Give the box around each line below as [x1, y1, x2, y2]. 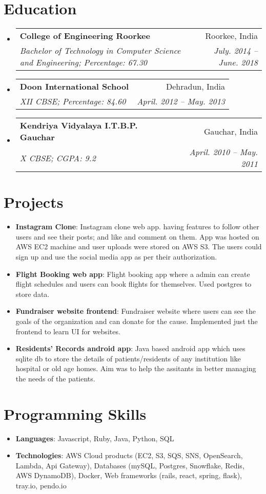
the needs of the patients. [15, 373, 95, 383]
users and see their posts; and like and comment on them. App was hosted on [15, 231, 259, 242]
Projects [4, 191, 64, 212]
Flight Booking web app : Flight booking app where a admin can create [15, 268, 250, 279]
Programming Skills [4, 403, 147, 424]
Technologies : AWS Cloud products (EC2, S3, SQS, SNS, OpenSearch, [15, 450, 243, 461]
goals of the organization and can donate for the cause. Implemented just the [15, 316, 258, 326]
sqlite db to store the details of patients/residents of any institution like [15, 353, 241, 363]
